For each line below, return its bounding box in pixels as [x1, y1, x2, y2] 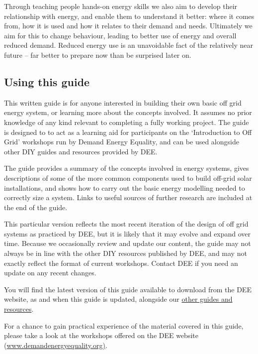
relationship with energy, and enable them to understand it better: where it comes [4, 10, 255, 21]
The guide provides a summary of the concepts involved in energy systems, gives [4, 163, 249, 173]
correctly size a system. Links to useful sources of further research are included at [4, 192, 253, 203]
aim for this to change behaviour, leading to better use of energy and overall [4, 30, 237, 40]
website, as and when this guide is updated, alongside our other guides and [4, 294, 233, 304]
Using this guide [4, 74, 90, 89]
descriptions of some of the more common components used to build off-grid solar [4, 172, 252, 183]
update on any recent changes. [4, 267, 96, 278]
